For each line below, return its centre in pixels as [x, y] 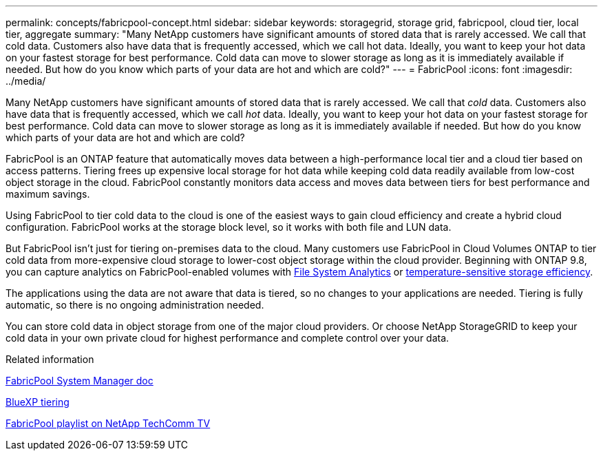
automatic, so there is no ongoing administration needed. [135, 305]
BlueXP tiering [38, 402]
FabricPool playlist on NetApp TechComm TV [108, 423]
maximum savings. [48, 194]
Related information [50, 359]
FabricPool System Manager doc [80, 381]
